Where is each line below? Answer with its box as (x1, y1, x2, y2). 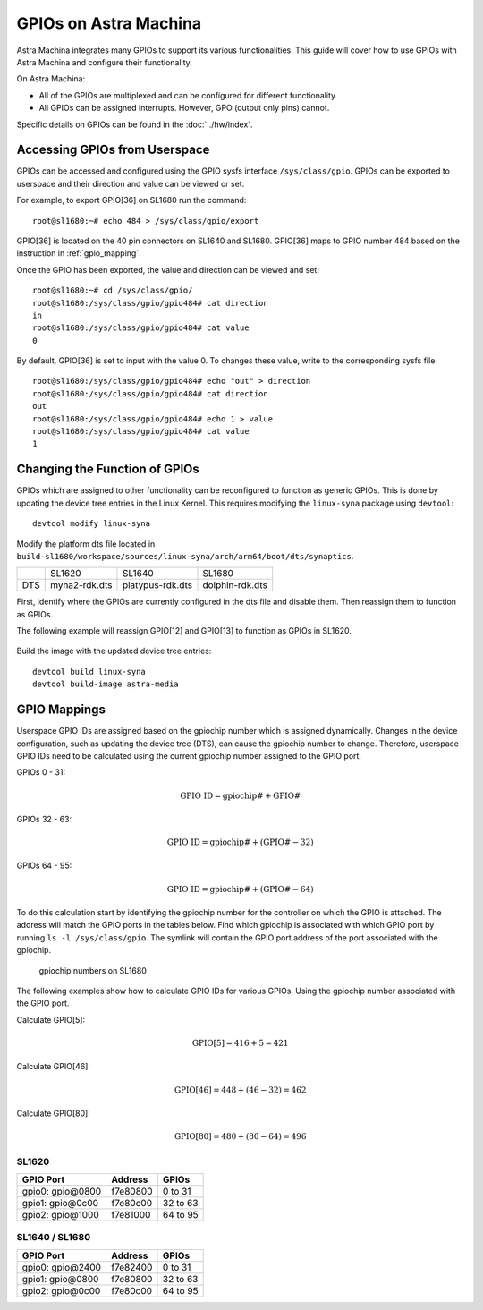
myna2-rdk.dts (49, 579, 113, 591)
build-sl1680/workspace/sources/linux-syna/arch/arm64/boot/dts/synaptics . (16, 550, 354, 561)
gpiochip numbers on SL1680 (38, 965, 148, 975)
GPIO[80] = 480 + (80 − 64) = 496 (174, 1132, 307, 1142)
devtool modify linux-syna (32, 519, 151, 529)
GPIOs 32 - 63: (16, 813, 72, 824)
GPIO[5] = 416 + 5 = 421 (192, 1038, 289, 1048)
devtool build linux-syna (32, 667, 147, 676)
